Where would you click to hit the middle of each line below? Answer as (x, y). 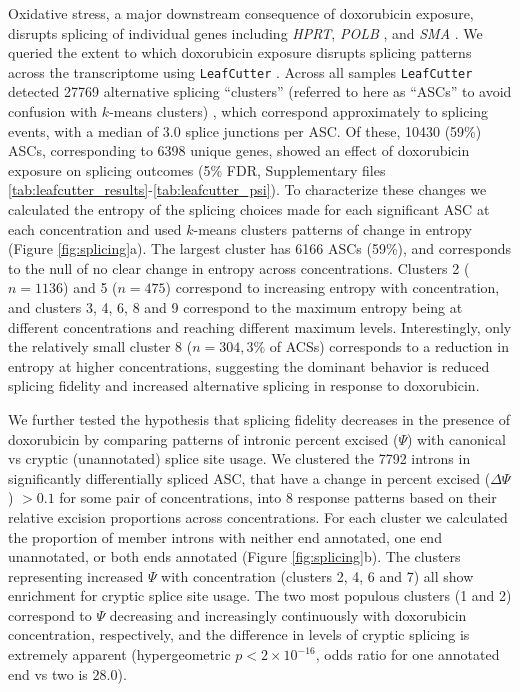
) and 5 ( (90, 287)
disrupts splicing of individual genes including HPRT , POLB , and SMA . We (245, 32)
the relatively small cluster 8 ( (100, 346)
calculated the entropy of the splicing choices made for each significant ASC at (249, 209)
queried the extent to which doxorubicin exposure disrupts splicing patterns (240, 52)
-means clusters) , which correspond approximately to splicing (299, 111)
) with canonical (456, 438)
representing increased (76, 575)
